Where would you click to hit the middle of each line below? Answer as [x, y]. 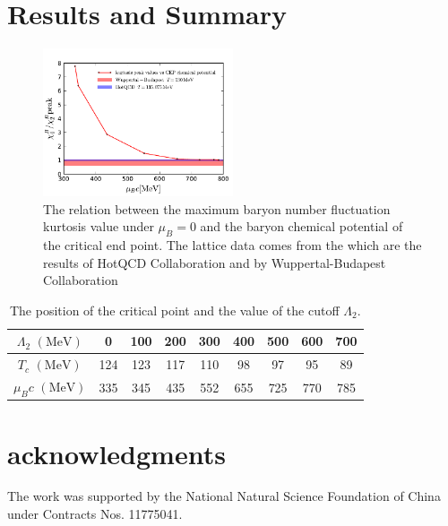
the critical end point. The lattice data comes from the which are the [233, 244]
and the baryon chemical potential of [302, 226]
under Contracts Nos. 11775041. [95, 514]
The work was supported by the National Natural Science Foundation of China [224, 496]
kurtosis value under [99, 226]
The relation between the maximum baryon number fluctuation [217, 208]
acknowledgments [116, 453]
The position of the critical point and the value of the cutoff [174, 310]
